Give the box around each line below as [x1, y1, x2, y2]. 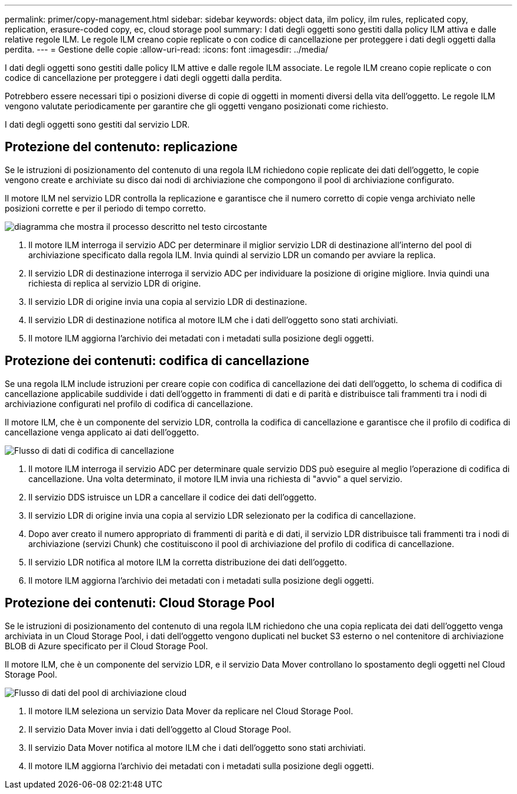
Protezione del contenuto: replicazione [5, 139, 238, 155]
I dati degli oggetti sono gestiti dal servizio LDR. [5, 119, 190, 129]
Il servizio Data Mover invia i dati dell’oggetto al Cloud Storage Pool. [28, 724, 292, 734]
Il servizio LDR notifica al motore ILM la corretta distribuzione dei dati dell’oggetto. [28, 557, 347, 567]
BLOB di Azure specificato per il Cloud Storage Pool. [5, 640, 208, 651]
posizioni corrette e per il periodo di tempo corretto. [5, 203, 206, 213]
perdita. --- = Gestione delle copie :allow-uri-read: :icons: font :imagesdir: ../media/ [5, 44, 329, 54]
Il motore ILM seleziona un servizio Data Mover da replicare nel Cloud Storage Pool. [28, 705, 354, 716]
